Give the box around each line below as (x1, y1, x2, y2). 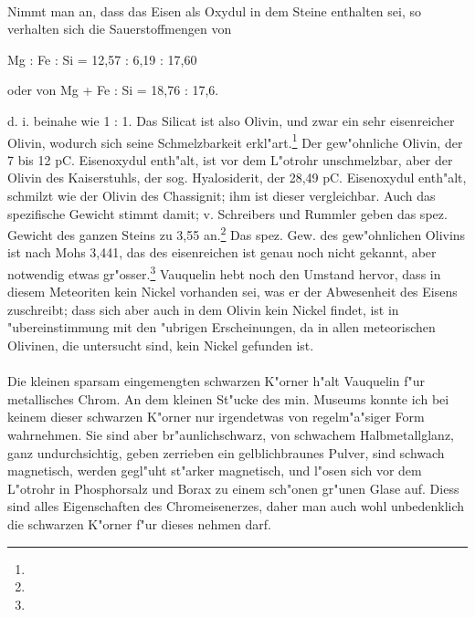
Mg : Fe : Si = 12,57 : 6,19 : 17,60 (7, 49, 197, 68)
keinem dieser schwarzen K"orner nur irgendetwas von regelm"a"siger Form (7, 407, 425, 426)
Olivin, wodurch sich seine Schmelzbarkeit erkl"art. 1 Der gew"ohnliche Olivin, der (7, 130, 463, 152)
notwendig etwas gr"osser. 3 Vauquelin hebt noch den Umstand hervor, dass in (7, 262, 441, 283)
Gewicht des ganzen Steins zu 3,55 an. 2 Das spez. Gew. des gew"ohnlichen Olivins (7, 223, 466, 244)
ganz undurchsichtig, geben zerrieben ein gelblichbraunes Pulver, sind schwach (7, 443, 445, 462)
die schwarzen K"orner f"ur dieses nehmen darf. (7, 515, 271, 533)
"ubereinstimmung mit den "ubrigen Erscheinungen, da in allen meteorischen (7, 318, 436, 337)
